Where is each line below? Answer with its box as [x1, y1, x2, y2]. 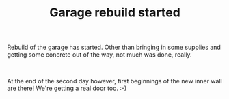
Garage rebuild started [49, 5, 181, 20]
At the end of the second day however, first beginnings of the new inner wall [7, 77, 222, 85]
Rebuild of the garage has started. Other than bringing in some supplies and [7, 43, 221, 52]
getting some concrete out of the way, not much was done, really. [7, 51, 192, 59]
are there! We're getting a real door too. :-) [7, 84, 127, 93]
